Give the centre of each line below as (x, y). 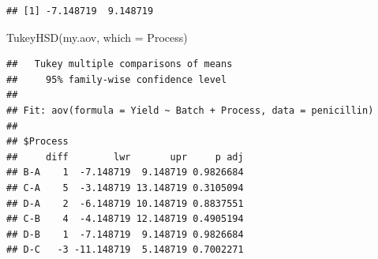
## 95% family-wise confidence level (117, 79)
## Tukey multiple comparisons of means (120, 64)
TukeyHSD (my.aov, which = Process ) (97, 37)
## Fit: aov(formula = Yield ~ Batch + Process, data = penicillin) (190, 110)
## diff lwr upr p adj (125, 157)
